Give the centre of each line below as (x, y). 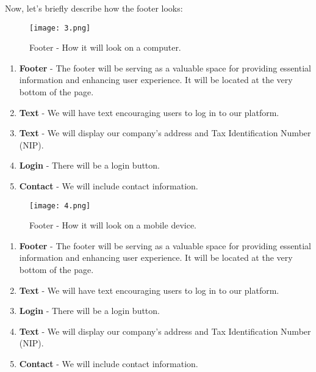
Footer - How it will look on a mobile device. (113, 225)
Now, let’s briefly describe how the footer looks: (94, 8)
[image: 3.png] (60, 28)
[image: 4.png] (60, 206)
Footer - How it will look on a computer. (105, 47)
